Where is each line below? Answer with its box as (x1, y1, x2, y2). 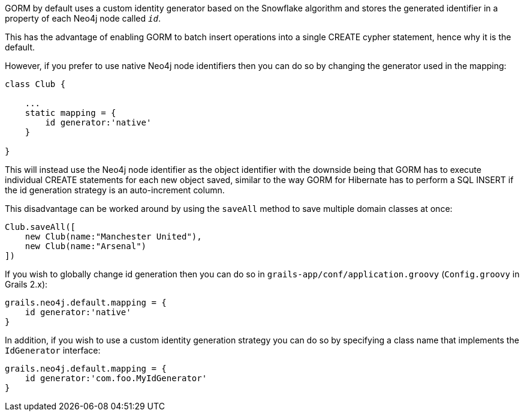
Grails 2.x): (5, 279, 48, 289)
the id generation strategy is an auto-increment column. (5, 185, 225, 195)
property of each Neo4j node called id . (5, 13, 161, 23)
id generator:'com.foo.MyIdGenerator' (25, 373, 207, 383)
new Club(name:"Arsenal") (25, 241, 147, 251)
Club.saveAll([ (5, 222, 76, 232)
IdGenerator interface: (5, 345, 101, 355)
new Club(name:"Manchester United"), (25, 232, 202, 241)
